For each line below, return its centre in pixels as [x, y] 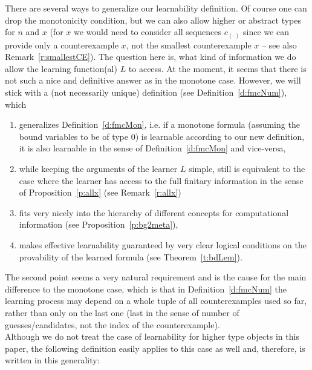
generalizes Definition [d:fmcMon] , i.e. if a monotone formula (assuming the [159, 124]
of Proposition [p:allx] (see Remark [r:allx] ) [100, 192]
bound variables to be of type [73, 136]
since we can [266, 32]
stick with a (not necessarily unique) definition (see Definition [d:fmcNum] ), [146, 92]
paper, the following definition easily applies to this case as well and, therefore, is [155, 348]
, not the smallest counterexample [189, 45]
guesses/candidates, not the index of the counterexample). [112, 324]
